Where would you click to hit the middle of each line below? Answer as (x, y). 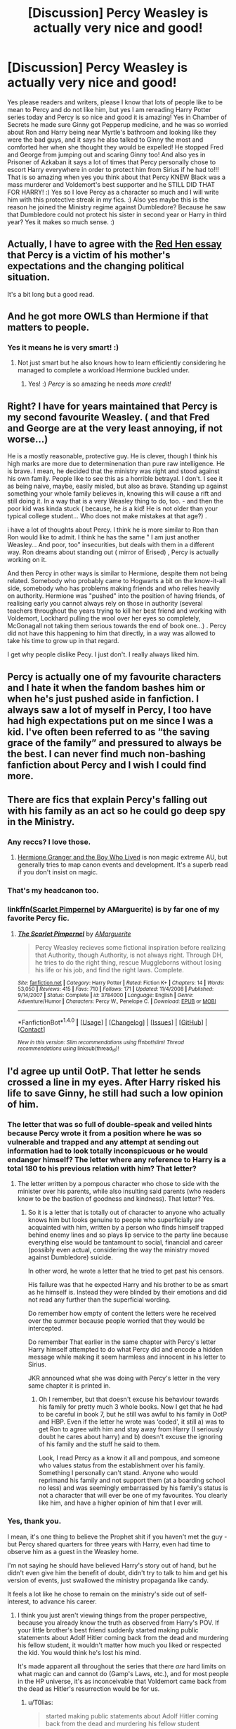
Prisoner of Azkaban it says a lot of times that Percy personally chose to (112, 162)
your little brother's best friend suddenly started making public (108, 1630)
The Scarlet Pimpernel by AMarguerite (74, 934)
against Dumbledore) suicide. (71, 1257)
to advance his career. (65, 1601)
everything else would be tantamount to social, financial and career (125, 1242)
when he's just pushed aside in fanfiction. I (103, 698)
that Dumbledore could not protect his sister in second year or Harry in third (117, 214)
